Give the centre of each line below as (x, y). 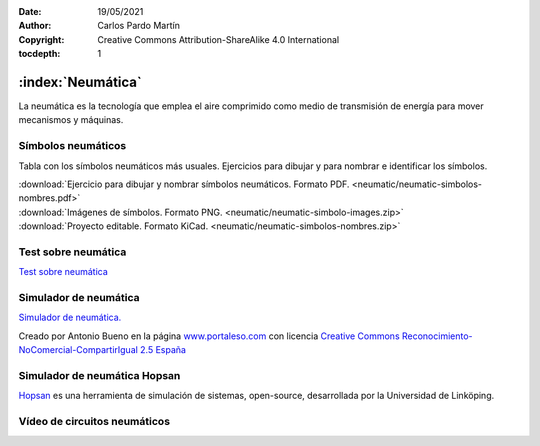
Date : (30, 11)
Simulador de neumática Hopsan (99, 375)
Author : (35, 26)
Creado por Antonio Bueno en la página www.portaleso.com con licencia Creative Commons (209, 336)
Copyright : (41, 39)
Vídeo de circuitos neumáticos (94, 422)
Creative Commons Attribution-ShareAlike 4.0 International (218, 39)
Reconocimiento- (437, 336)
